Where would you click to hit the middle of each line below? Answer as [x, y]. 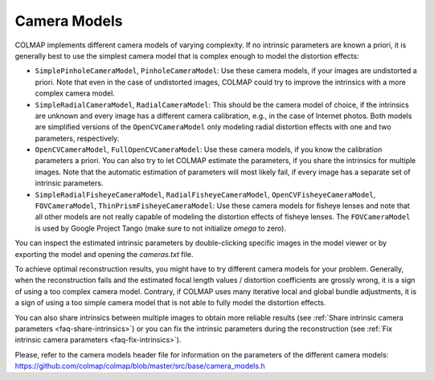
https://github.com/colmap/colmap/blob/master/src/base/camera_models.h [140, 366]
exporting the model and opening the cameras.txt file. [104, 254]
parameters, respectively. [77, 138]
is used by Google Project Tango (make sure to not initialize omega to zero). [161, 228]
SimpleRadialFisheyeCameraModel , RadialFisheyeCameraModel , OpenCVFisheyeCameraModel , [205, 194]
